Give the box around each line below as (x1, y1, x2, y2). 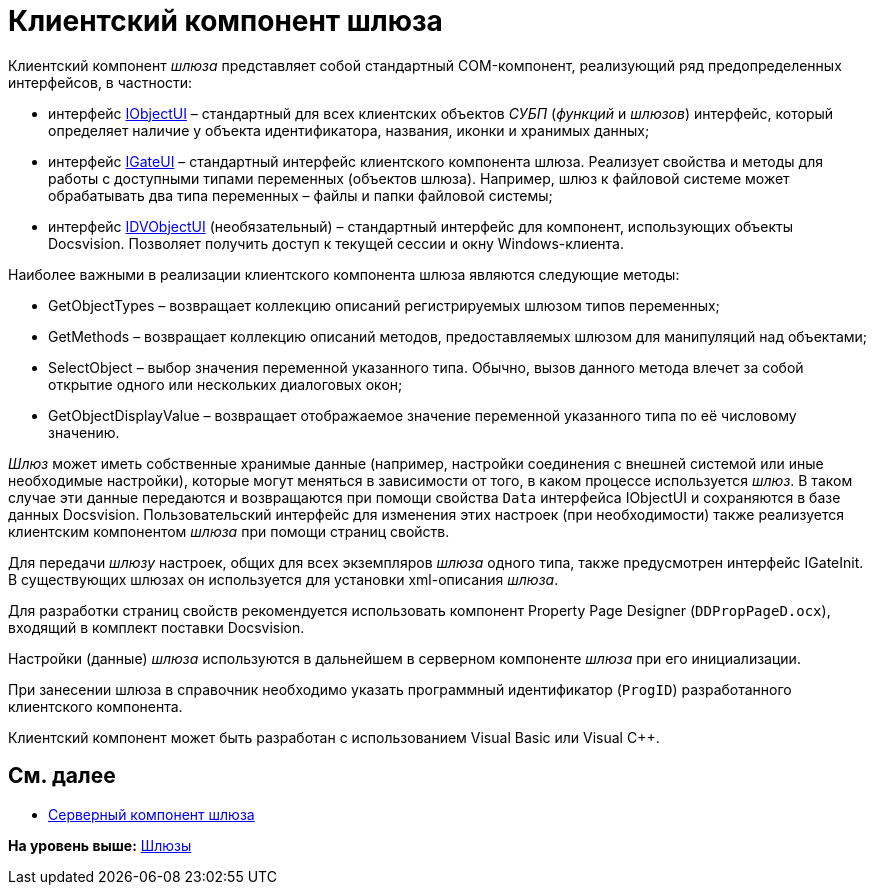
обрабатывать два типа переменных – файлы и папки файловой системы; (48, 186, 553, 204)
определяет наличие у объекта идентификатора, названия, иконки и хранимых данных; (48, 121, 650, 139)
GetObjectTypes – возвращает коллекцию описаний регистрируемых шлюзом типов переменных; (48, 296, 720, 314)
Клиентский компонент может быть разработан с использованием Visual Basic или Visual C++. (8, 728, 660, 746)
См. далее (8, 763, 116, 789)
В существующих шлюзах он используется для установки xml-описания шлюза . (8, 570, 559, 588)
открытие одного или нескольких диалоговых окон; (48, 375, 403, 393)
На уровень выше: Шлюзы (8, 836, 192, 854)
